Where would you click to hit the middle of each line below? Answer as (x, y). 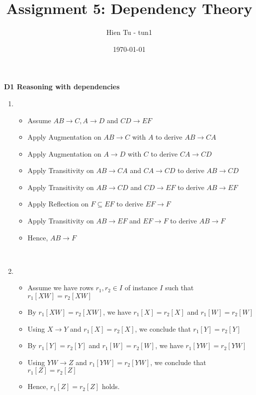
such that (179, 288)
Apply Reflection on (58, 204)
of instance (141, 288)
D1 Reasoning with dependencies (62, 87)
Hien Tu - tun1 (129, 32)
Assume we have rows (61, 288)
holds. (111, 386)
